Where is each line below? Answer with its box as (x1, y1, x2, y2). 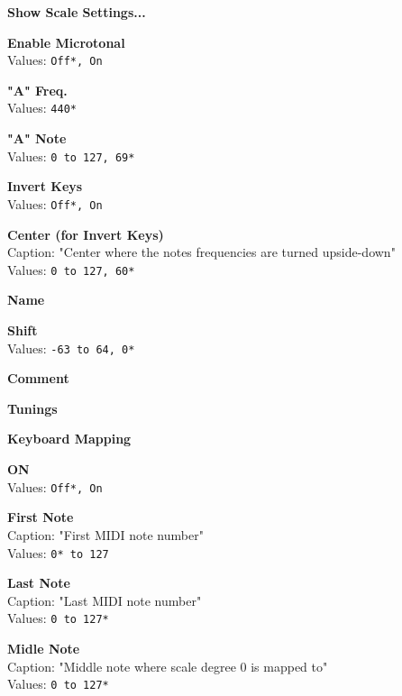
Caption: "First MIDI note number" (7, 525, 204, 544)
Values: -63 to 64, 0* (7, 338, 135, 357)
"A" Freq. (7, 80, 68, 99)
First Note (7, 508, 74, 527)
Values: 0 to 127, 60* (7, 260, 135, 279)
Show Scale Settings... (7, 3, 146, 21)
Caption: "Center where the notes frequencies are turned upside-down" (7, 243, 396, 261)
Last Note (7, 573, 70, 592)
